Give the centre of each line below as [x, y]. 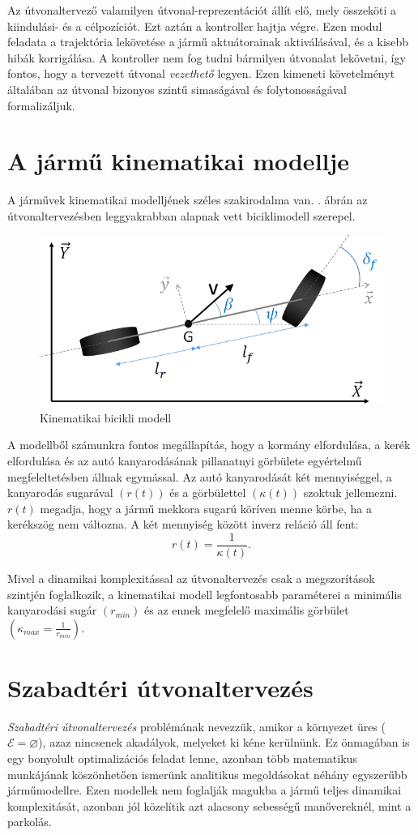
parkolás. [30, 822]
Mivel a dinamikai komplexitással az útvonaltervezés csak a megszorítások [191, 578]
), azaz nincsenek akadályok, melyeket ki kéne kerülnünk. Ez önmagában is [224, 742]
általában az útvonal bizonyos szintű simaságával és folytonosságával [177, 89]
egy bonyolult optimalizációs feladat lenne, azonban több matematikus [182, 758]
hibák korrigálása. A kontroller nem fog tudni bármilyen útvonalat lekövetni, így [207, 57]
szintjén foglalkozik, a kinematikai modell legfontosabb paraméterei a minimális [205, 594]
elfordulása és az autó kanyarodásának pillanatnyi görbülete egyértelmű [185, 460]
